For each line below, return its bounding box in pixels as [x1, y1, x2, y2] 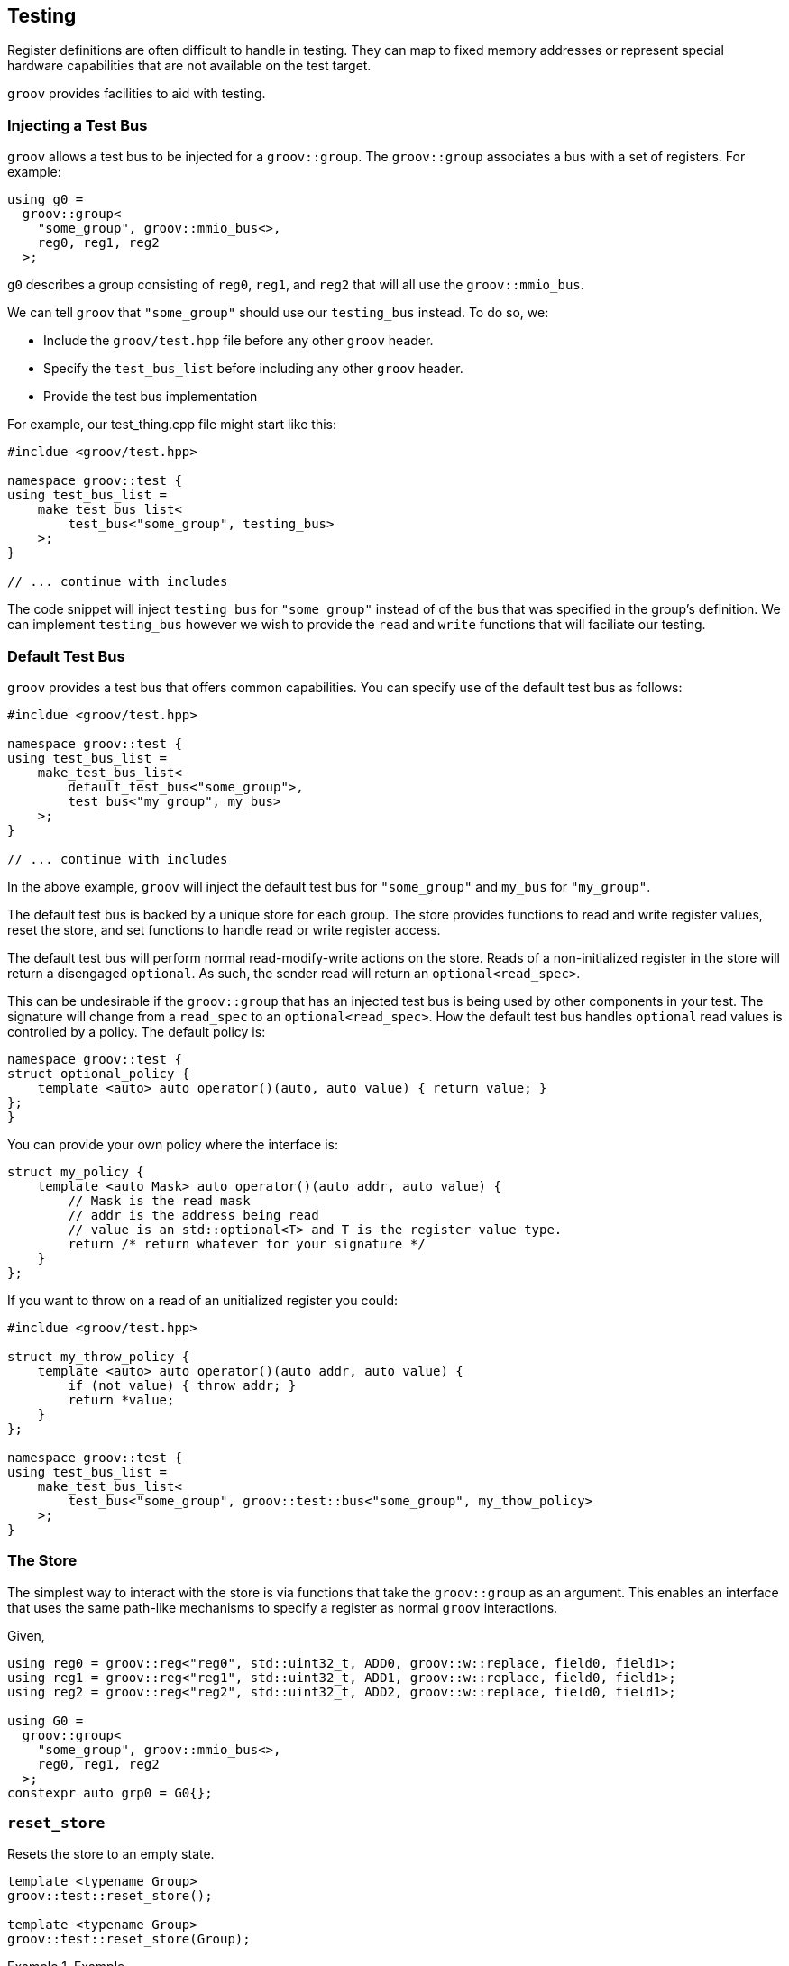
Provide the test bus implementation [43, 389, 258, 405]
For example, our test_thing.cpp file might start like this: [7, 416, 337, 433]
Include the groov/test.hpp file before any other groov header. [43, 333, 434, 349]
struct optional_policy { [7, 1065, 190, 1081]
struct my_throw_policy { [7, 1349, 190, 1364]
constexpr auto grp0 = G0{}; [7, 1785, 213, 1800]
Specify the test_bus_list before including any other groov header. [43, 361, 463, 377]
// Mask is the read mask [68, 1193, 251, 1208]
